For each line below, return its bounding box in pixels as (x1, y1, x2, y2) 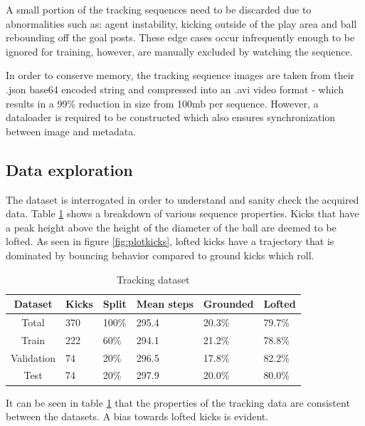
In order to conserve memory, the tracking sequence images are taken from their (6, 68, 355, 83)
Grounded (203, 296, 254, 311)
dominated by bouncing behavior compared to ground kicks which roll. (6, 247, 314, 262)
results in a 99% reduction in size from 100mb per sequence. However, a (6, 95, 319, 110)
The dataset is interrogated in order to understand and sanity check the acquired (6, 192, 359, 207)
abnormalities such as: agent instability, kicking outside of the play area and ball (6, 16, 357, 31)
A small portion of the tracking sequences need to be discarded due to (6, 2, 312, 16)
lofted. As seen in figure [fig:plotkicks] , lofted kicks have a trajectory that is (6, 234, 334, 249)
